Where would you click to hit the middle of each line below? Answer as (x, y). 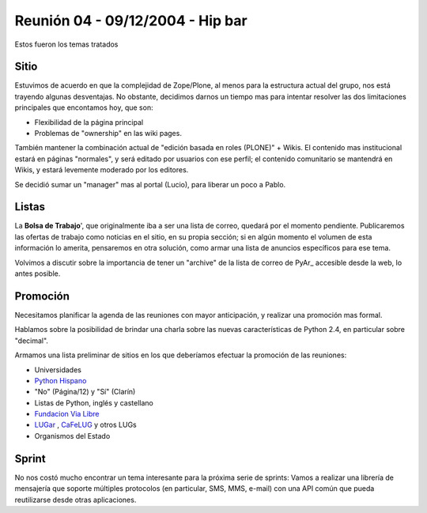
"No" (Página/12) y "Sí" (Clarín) (85, 392)
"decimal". (32, 341)
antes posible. (38, 273)
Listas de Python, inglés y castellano (94, 402)
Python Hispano (60, 380)
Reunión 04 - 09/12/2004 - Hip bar (131, 21)
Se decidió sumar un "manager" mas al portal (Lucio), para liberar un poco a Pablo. (150, 184)
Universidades (58, 370)
